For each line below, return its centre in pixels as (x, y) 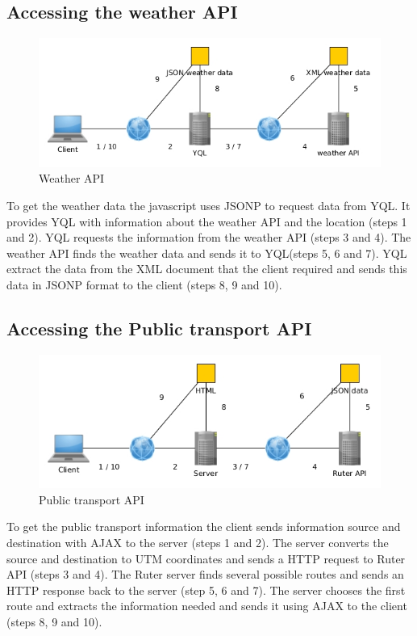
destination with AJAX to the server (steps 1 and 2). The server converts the (198, 542)
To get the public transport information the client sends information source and (204, 526)
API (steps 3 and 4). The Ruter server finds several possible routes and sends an (205, 574)
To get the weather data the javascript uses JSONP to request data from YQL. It (208, 205)
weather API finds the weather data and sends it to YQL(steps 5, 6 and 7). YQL (207, 253)
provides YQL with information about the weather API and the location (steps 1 (207, 221)
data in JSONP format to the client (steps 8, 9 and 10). (144, 284)
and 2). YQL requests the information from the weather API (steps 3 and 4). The (209, 237)
